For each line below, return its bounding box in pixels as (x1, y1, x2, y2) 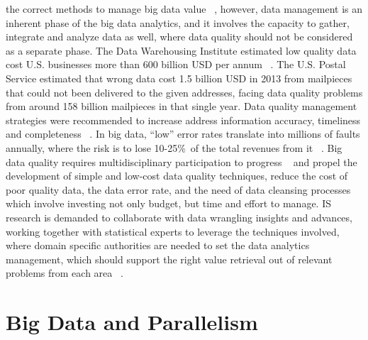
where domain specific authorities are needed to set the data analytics (6, 238, 310, 253)
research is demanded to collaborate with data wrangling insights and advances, (6, 209, 352, 224)
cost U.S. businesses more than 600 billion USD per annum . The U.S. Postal (6, 57, 346, 72)
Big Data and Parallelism (6, 307, 258, 336)
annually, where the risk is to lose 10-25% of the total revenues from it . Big (6, 140, 342, 155)
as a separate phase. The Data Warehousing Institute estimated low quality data (6, 43, 357, 57)
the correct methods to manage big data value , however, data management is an (6, 1, 363, 16)
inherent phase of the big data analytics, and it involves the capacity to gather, (6, 15, 350, 30)
